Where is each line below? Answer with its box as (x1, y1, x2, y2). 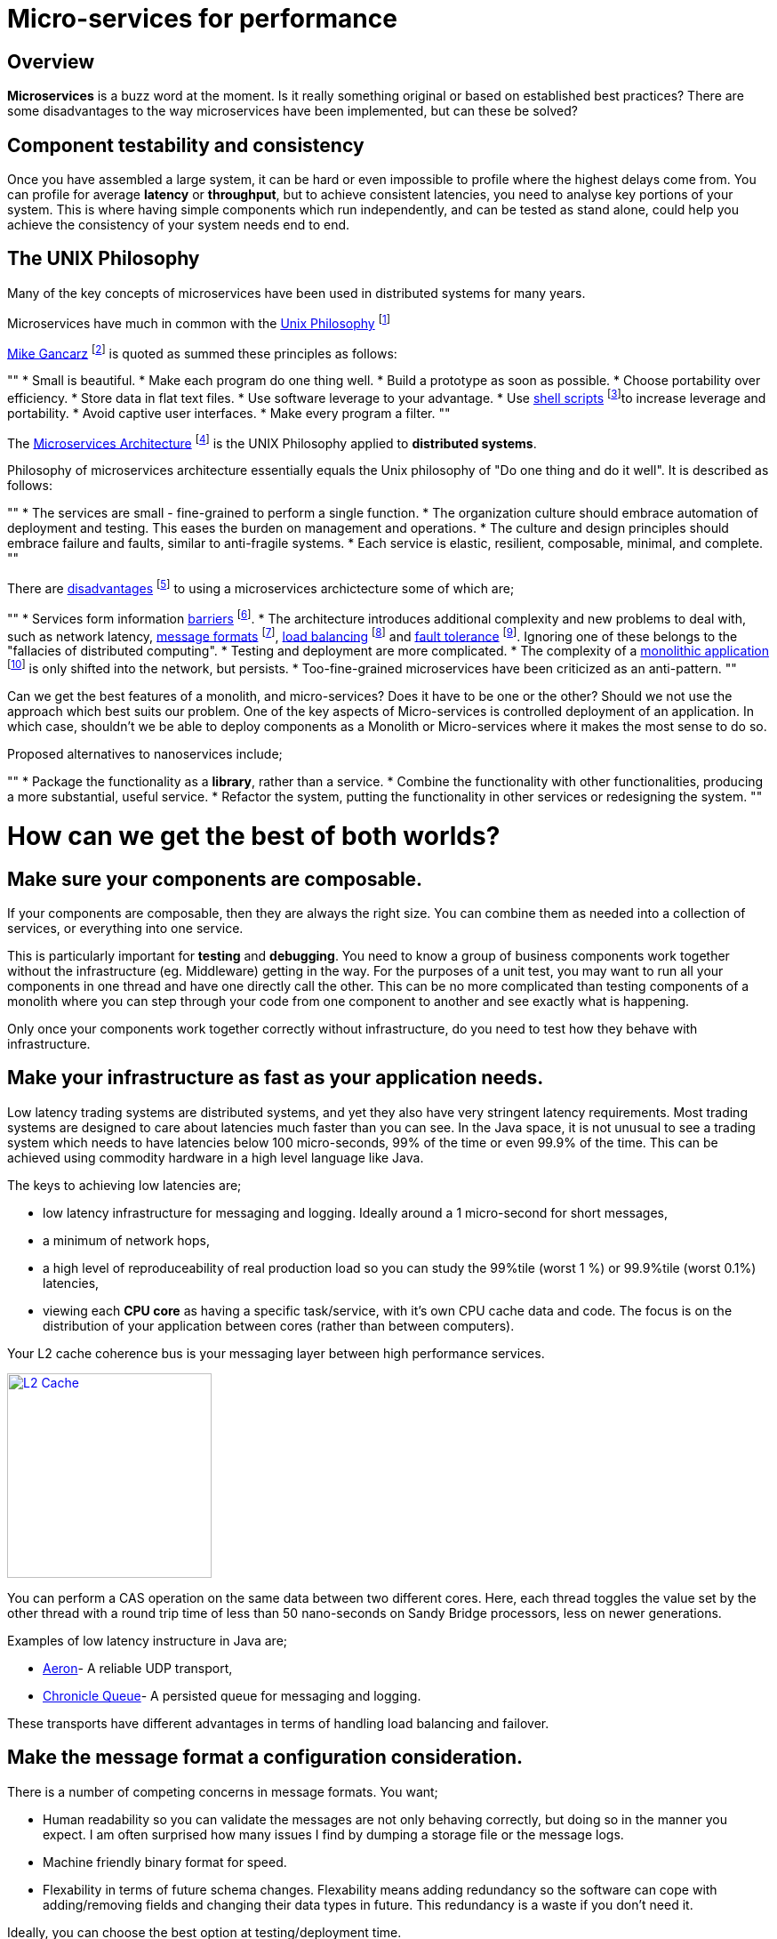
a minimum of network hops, (43, 1232, 210, 1248)
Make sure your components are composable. (7, 867, 423, 890)
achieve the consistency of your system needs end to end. (7, 217, 350, 233)
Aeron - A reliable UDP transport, (43, 1660, 233, 1676)
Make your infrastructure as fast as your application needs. (7, 1066, 544, 1090)
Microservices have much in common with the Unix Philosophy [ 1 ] (7, 312, 390, 331)
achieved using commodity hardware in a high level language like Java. (7, 1149, 424, 1165)
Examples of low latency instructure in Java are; (7, 1632, 288, 1648)
